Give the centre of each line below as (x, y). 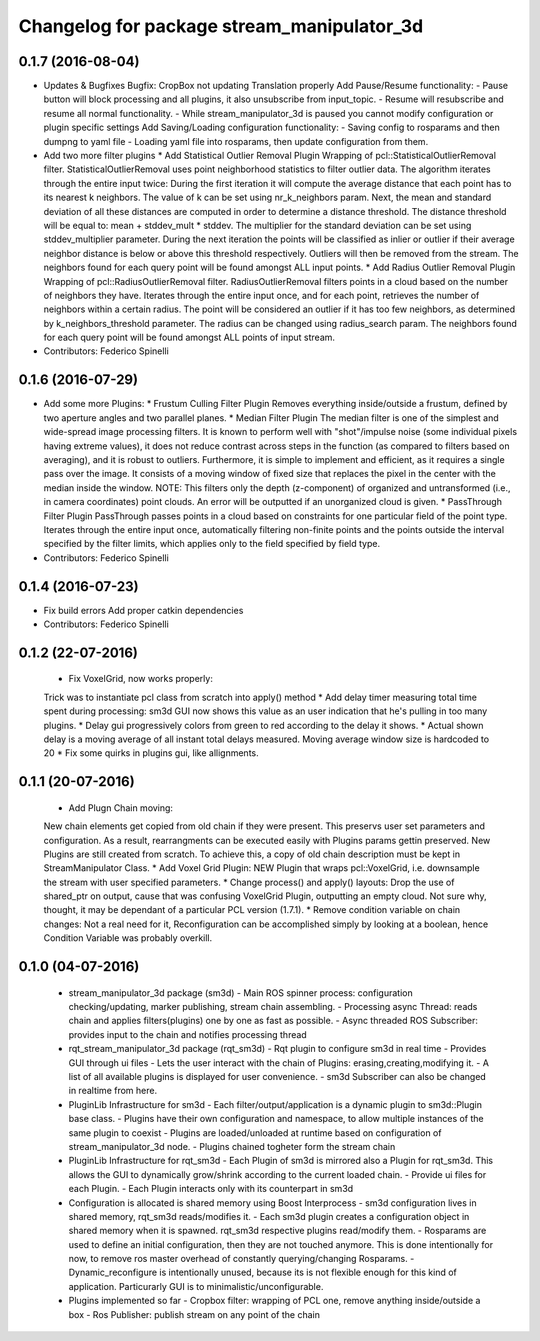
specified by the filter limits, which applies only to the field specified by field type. (211, 544)
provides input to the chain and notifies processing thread (187, 1034)
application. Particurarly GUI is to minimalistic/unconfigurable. (196, 1286)
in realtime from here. (113, 1091)
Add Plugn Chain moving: (121, 807)
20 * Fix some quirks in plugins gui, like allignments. (151, 753)
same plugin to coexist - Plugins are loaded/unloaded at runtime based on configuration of (255, 1132)
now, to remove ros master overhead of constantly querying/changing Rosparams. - (241, 1259)
